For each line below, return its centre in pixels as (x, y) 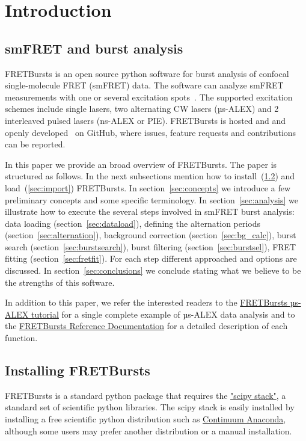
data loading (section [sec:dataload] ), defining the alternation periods (133, 223)
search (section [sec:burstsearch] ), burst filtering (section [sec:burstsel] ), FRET (151, 246)
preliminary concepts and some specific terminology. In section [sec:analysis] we (151, 199)
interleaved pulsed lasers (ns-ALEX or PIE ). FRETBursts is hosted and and (145, 120)
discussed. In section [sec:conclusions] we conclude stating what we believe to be (153, 270)
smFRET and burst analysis (94, 48)
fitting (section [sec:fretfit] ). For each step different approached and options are (151, 258)
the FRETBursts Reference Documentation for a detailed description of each (146, 326)
